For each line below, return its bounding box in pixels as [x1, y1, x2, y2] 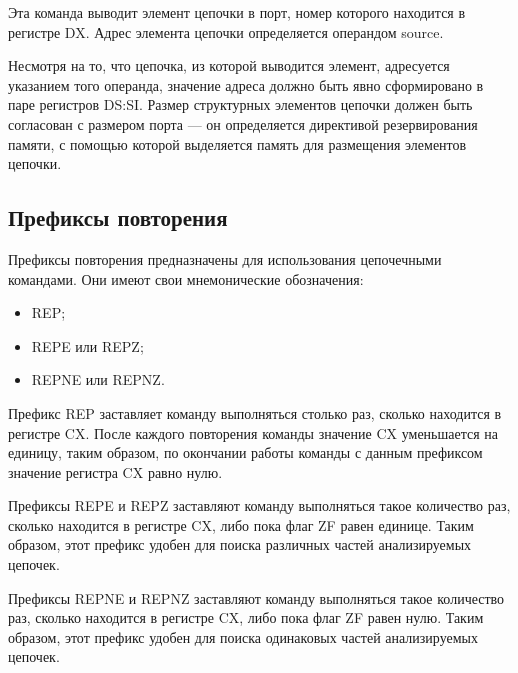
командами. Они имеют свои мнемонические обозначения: [8, 268, 364, 289]
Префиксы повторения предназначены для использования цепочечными [8, 248, 442, 269]
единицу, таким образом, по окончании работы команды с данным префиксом [8, 442, 483, 463]
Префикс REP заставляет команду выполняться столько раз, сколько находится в [8, 402, 502, 423]
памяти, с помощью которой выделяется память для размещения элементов [8, 133, 467, 154]
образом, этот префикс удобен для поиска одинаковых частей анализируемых [8, 626, 478, 647]
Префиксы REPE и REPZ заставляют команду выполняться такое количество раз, [8, 495, 511, 516]
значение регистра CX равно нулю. [8, 461, 223, 482]
